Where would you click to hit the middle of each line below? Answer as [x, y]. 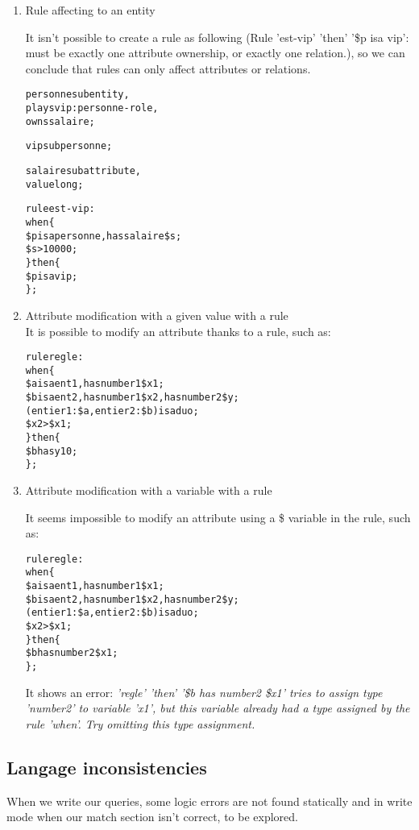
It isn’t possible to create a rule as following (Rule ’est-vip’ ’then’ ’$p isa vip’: [217, 37]
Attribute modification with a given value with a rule [157, 315]
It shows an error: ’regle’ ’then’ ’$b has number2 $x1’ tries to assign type [204, 692]
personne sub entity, [77, 95]
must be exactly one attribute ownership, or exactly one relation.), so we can [215, 53]
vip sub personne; [69, 146]
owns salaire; [60, 121]
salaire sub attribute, [83, 171]
